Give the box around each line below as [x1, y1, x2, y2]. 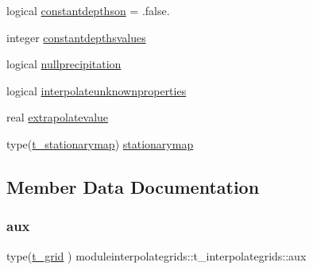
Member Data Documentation [6, 174, 260, 199]
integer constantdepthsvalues [6, 29, 146, 45]
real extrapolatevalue [6, 109, 109, 125]
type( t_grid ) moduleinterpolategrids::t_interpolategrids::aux [6, 247, 307, 264]
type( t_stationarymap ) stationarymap [6, 135, 194, 152]
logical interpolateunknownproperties [6, 82, 187, 98]
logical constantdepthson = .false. [6, 2, 170, 18]
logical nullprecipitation [6, 56, 122, 72]
